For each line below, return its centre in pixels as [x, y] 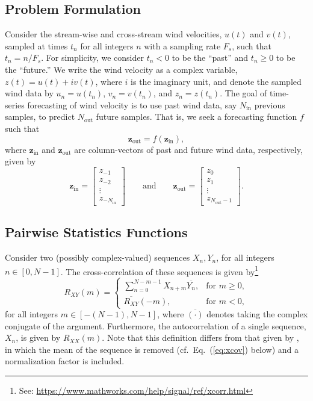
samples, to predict [40, 117]
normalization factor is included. [65, 361]
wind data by [29, 93]
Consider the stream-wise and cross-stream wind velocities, [113, 34]
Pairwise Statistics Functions [96, 232]
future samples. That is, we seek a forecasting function [197, 117]
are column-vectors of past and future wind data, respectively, [188, 149]
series [15, 104]
